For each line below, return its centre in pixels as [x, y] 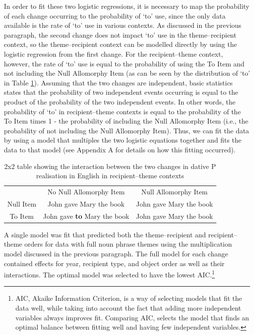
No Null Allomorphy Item [86, 191]
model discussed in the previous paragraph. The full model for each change [116, 253]
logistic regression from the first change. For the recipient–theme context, [114, 53]
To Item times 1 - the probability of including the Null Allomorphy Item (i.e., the [126, 121]
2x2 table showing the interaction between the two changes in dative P [110, 166]
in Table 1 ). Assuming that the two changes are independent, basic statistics [118, 82]
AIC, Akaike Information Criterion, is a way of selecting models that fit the [129, 298]
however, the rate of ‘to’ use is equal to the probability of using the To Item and [124, 63]
